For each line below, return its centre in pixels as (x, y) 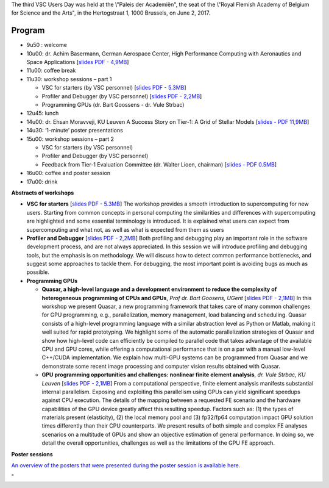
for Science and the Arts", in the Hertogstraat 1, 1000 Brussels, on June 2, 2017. (111, 13)
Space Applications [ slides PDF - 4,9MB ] (78, 62)
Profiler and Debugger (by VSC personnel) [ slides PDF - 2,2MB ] (122, 96)
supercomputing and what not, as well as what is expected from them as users (126, 229)
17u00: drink (42, 181)
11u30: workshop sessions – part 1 (69, 79)
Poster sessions (32, 454)
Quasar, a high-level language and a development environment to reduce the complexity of (159, 289)
